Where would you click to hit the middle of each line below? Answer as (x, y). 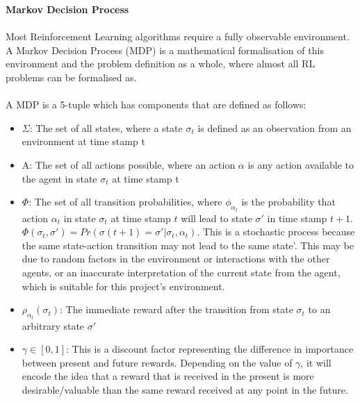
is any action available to (301, 164)
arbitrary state (53, 325)
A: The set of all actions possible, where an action (129, 164)
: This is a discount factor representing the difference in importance (210, 349)
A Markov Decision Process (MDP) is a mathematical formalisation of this (165, 50)
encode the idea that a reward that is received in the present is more (168, 376)
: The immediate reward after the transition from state (176, 309)
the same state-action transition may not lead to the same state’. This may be (188, 245)
